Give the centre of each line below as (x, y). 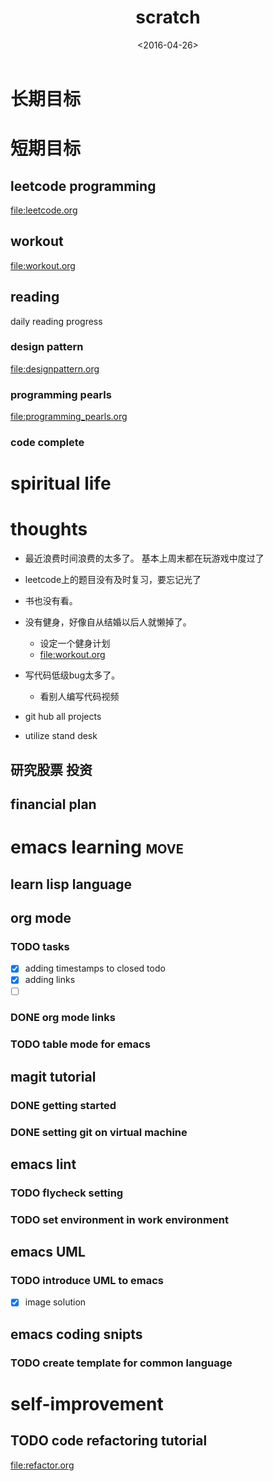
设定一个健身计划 (75, 643)
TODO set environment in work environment (119, 1219)
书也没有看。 (51, 601)
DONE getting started (63, 1105)
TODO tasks (40, 946)
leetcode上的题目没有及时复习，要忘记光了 (113, 580)
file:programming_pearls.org (69, 417)
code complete (47, 443)
